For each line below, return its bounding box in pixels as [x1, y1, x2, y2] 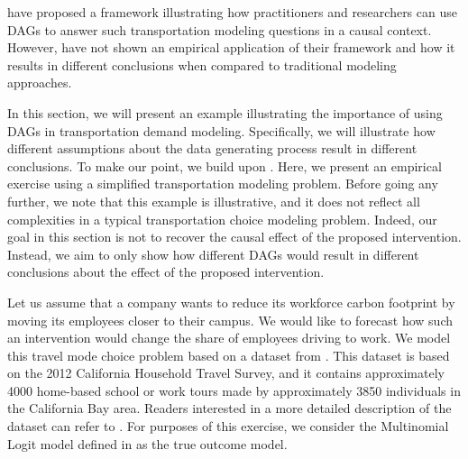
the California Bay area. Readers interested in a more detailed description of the [7, 399, 452, 418]
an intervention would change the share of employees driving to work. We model [7, 328, 451, 347]
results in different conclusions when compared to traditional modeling [7, 55, 397, 74]
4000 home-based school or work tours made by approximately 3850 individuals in [7, 381, 461, 399]
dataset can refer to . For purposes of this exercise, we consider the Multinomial [7, 417, 449, 436]
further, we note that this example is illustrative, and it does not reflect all [7, 191, 420, 210]
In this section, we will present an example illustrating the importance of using [7, 103, 443, 122]
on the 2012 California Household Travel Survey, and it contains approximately [7, 363, 445, 382]
